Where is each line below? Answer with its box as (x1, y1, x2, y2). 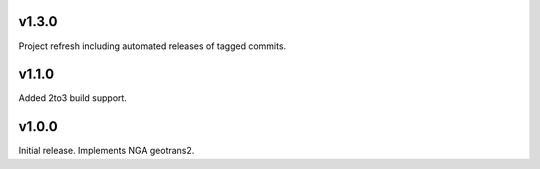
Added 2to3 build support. (18, 92, 127, 104)
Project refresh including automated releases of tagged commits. (18, 40, 287, 52)
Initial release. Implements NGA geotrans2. (18, 145, 195, 157)
